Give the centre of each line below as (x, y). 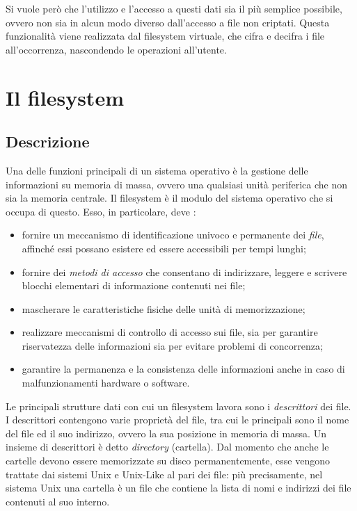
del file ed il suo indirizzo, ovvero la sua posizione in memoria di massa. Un (166, 433)
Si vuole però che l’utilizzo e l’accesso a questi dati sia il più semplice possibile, (174, 8)
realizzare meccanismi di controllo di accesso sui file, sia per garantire (170, 332)
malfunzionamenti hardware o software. (106, 383)
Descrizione (48, 141)
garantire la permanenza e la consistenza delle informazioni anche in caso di (183, 369)
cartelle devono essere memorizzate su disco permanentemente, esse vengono (168, 461)
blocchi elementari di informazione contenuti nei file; (134, 285)
